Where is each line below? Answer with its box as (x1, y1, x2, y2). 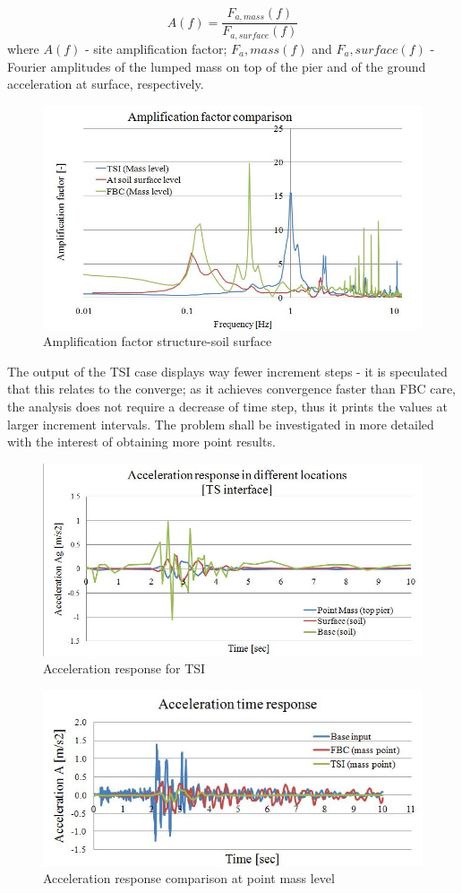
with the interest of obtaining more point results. (7, 432, 276, 451)
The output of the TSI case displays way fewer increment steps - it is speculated (7, 361, 448, 380)
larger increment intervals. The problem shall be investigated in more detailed (7, 414, 434, 433)
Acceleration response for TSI (43, 659, 206, 678)
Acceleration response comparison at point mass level (43, 869, 335, 888)
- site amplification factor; (84, 39, 227, 57)
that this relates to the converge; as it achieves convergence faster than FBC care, (7, 379, 456, 398)
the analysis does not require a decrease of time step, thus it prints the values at (7, 397, 448, 416)
